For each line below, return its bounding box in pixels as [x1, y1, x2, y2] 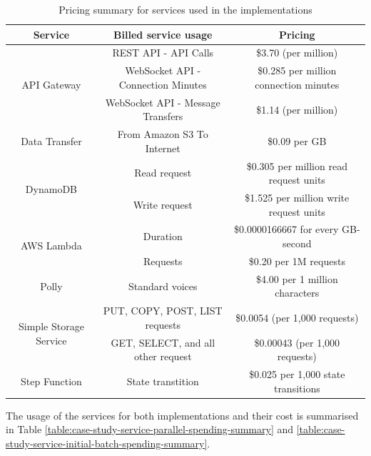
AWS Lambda [21, 237, 82, 252]
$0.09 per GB [268, 133, 327, 148]
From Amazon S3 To [117, 127, 208, 142]
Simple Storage [19, 319, 84, 334]
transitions [273, 380, 320, 395]
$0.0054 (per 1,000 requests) [235, 309, 359, 324]
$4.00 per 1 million [255, 271, 338, 286]
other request [133, 349, 192, 364]
